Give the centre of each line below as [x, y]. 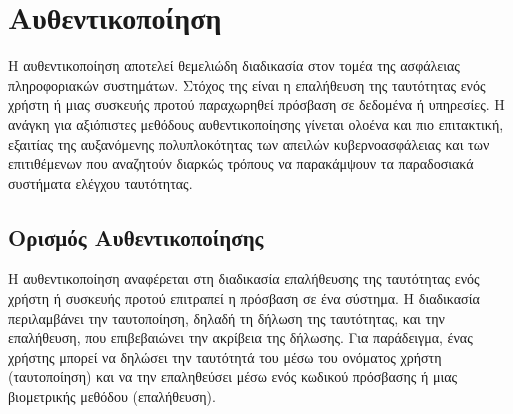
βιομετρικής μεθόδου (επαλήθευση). [112, 396]
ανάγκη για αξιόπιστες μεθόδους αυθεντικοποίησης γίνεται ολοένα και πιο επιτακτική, [256, 123]
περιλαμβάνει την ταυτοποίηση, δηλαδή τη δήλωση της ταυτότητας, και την [226, 317]
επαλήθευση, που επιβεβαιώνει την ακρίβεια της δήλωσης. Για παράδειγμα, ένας [240, 337]
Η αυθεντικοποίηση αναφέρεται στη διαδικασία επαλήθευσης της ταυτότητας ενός [244, 278]
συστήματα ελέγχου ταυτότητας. [100, 182]
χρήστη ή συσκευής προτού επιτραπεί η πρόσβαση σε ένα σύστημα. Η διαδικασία [244, 298]
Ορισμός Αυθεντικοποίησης [136, 236]
